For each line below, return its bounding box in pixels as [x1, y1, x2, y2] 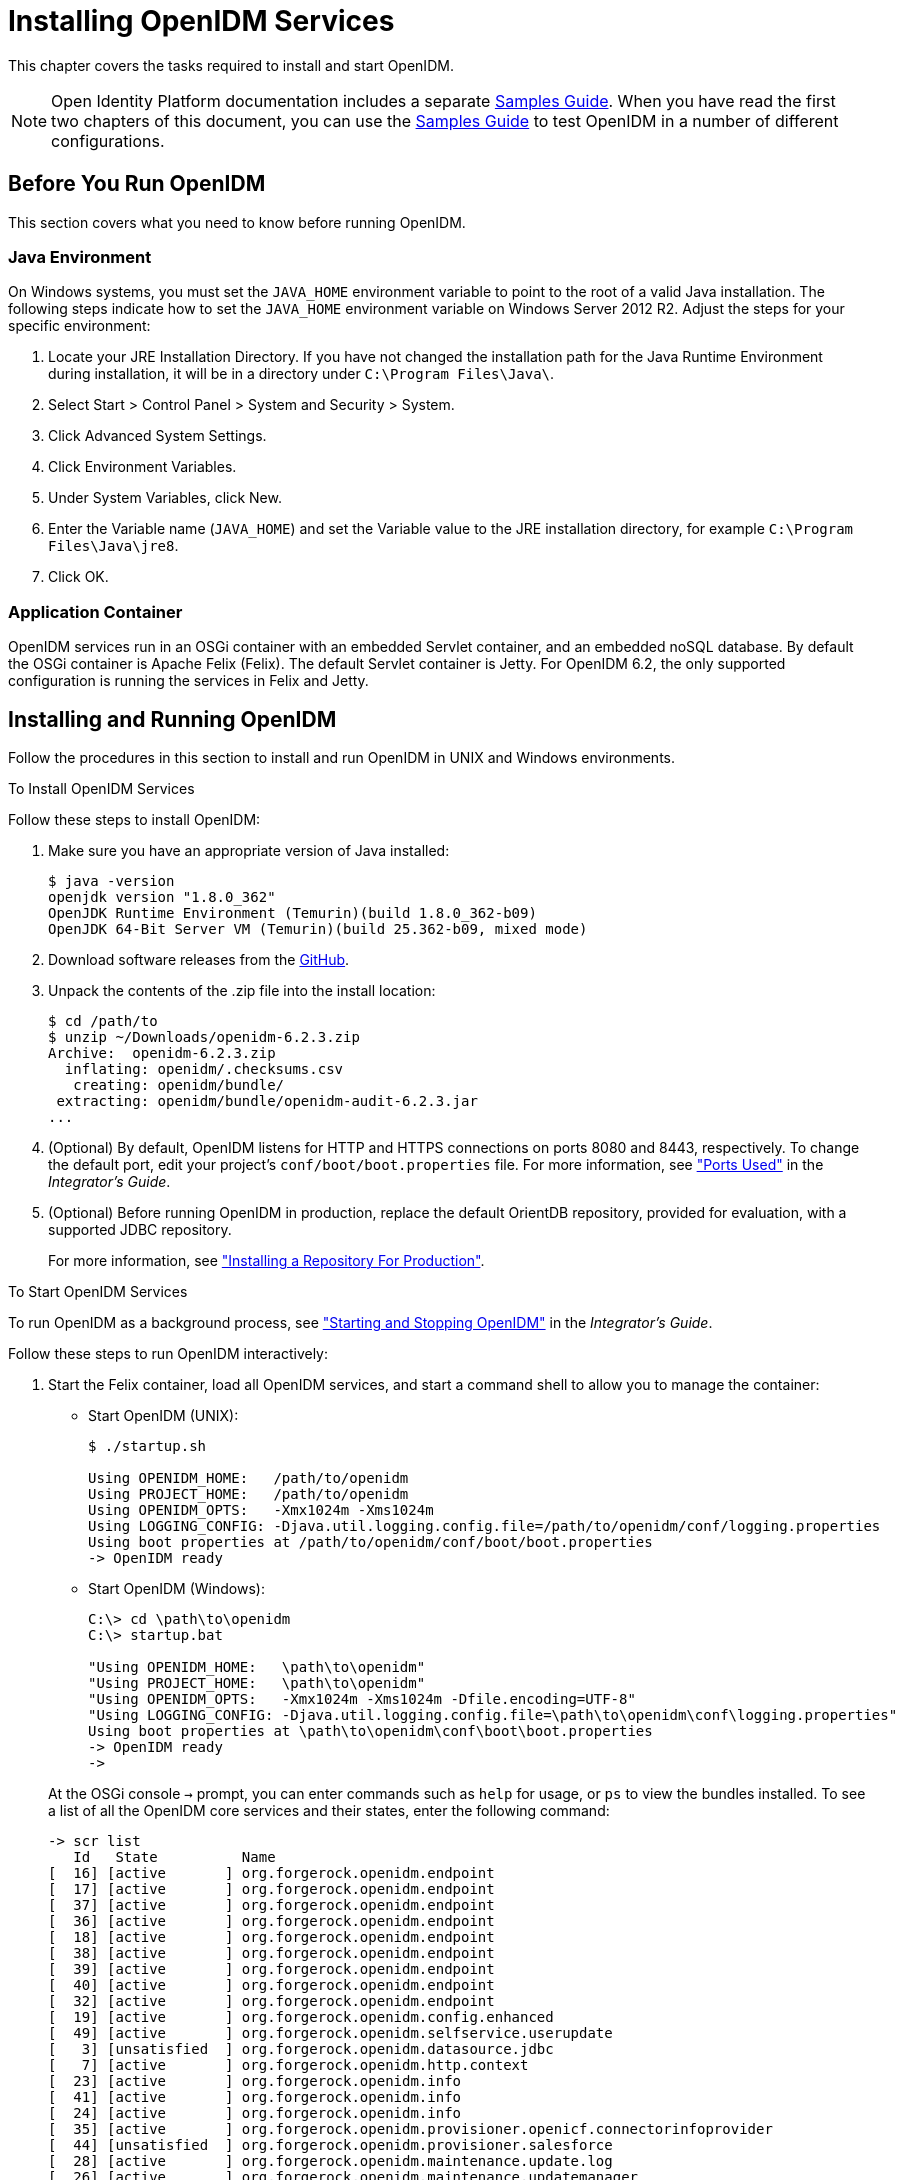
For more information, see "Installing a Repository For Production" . [48, 1251, 485, 1269]
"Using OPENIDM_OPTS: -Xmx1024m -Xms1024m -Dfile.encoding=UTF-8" [88, 1690, 636, 1707]
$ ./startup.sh [88, 1437, 207, 1454]
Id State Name [73, 1848, 276, 1865]
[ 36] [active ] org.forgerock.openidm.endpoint [48, 1912, 495, 1929]
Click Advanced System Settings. [48, 427, 267, 445]
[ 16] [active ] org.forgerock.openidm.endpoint [48, 1864, 495, 1881]
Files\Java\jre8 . [48, 537, 179, 555]
